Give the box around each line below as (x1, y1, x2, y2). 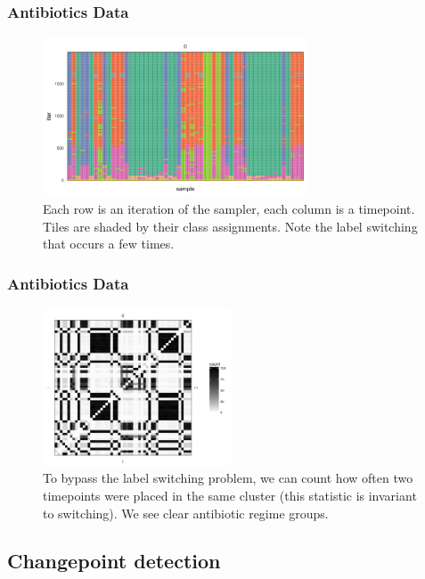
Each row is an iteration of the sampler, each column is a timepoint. (43, 199, 415, 217)
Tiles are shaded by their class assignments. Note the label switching (43, 216, 418, 235)
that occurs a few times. (43, 234, 175, 253)
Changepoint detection (7, 547, 221, 575)
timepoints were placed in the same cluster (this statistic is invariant (43, 485, 417, 504)
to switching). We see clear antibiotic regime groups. (43, 503, 329, 522)
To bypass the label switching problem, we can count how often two (43, 469, 413, 487)
